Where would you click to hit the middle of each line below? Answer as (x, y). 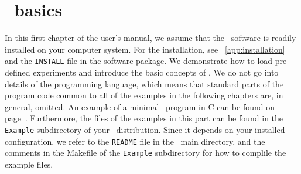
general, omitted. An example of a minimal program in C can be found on (140, 106)
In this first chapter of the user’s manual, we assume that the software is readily (150, 38)
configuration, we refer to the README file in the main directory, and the (135, 141)
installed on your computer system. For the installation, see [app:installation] (145, 49)
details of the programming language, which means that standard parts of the (144, 83)
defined (18, 72)
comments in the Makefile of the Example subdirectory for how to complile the (146, 153)
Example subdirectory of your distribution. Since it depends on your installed (145, 129)
